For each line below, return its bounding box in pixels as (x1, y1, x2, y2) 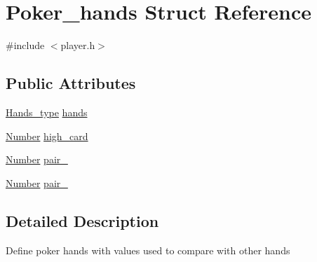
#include (6, 38, 45, 53)
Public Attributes (6, 72, 136, 94)
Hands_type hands (6, 104, 88, 119)
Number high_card (6, 128, 88, 143)
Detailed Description (6, 209, 159, 231)
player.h (60, 38, 95, 53)
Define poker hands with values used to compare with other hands (6, 242, 290, 257)
